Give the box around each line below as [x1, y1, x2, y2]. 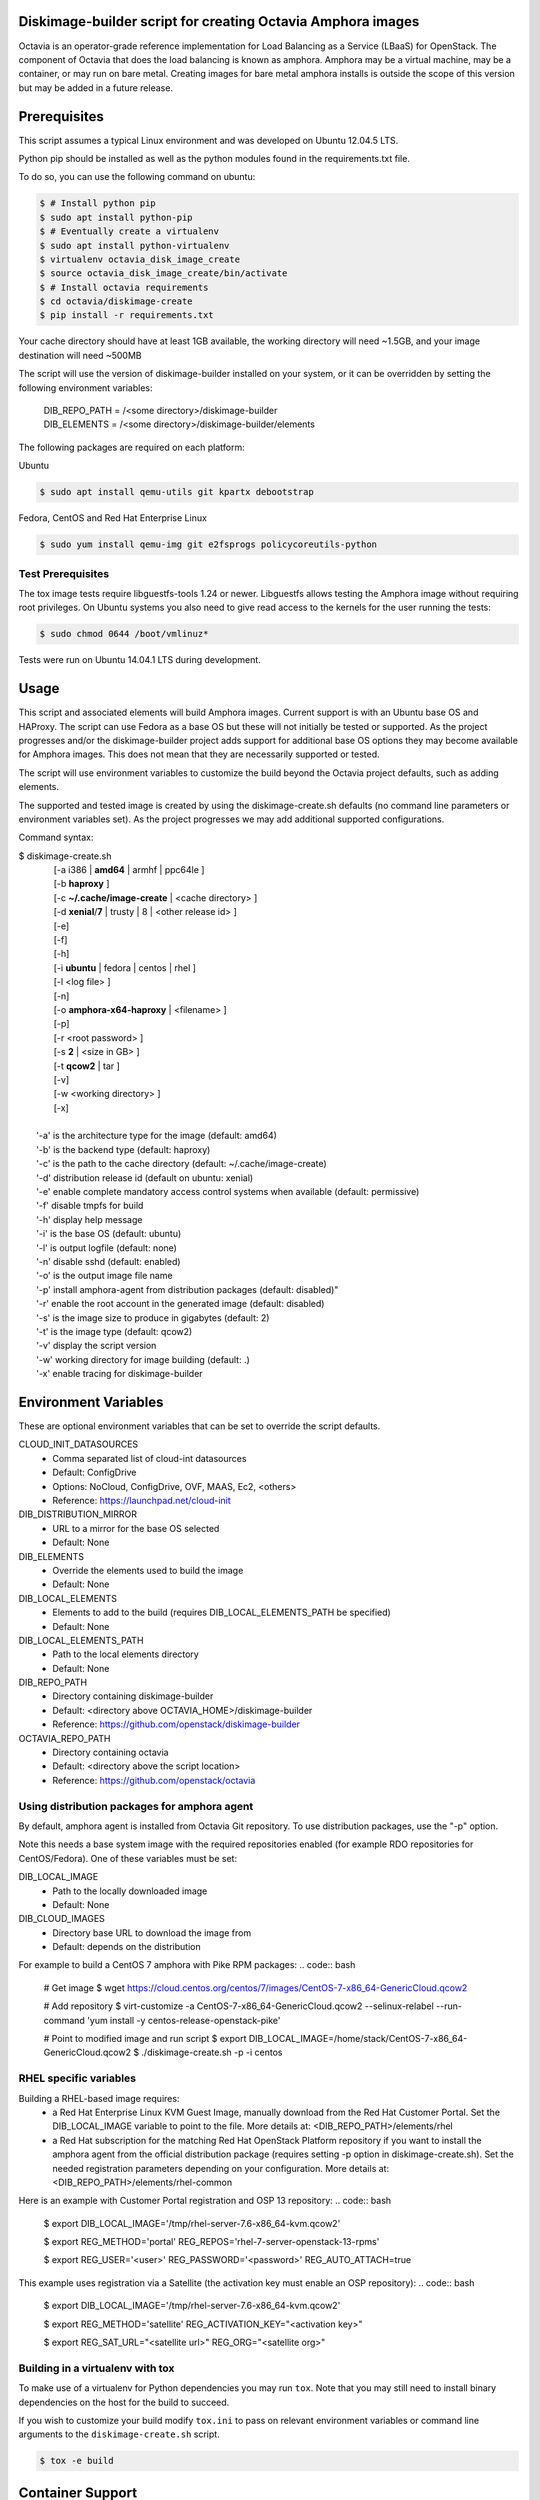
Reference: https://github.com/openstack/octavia [52, 1774, 256, 1786]
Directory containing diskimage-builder [52, 1690, 214, 1702]
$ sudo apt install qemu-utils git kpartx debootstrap [39, 486, 314, 498]
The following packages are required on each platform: [18, 441, 245, 453]
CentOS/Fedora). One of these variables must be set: [18, 1852, 238, 1864]
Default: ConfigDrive [52, 1466, 137, 1479]
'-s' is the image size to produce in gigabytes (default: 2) [36, 1311, 270, 1324]
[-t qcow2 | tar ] [53, 1060, 120, 1072]
